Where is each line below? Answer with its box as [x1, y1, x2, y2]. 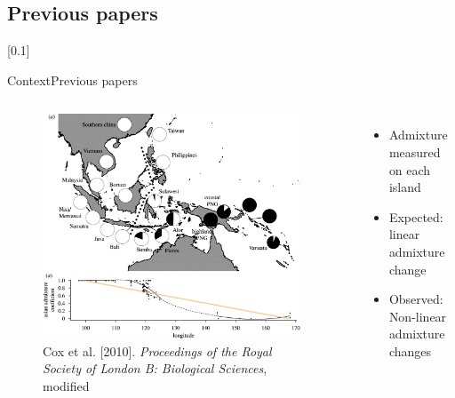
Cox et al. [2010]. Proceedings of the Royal [43, 341, 272, 360]
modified [43, 376, 90, 394]
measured [388, 142, 441, 161]
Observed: [388, 290, 443, 308]
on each [388, 160, 431, 179]
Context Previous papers [7, 70, 138, 89]
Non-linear [388, 306, 447, 325]
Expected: [388, 207, 443, 226]
